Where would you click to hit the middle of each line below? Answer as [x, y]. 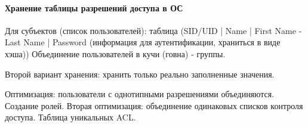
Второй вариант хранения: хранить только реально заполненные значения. [140, 74]
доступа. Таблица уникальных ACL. [70, 117]
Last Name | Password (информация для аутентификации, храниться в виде [143, 42]
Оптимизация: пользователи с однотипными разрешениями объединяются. [140, 94]
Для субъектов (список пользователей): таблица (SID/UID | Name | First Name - [153, 30]
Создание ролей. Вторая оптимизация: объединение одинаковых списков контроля [154, 105]
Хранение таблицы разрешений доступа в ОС [94, 7]
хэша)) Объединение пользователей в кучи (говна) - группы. [115, 53]
